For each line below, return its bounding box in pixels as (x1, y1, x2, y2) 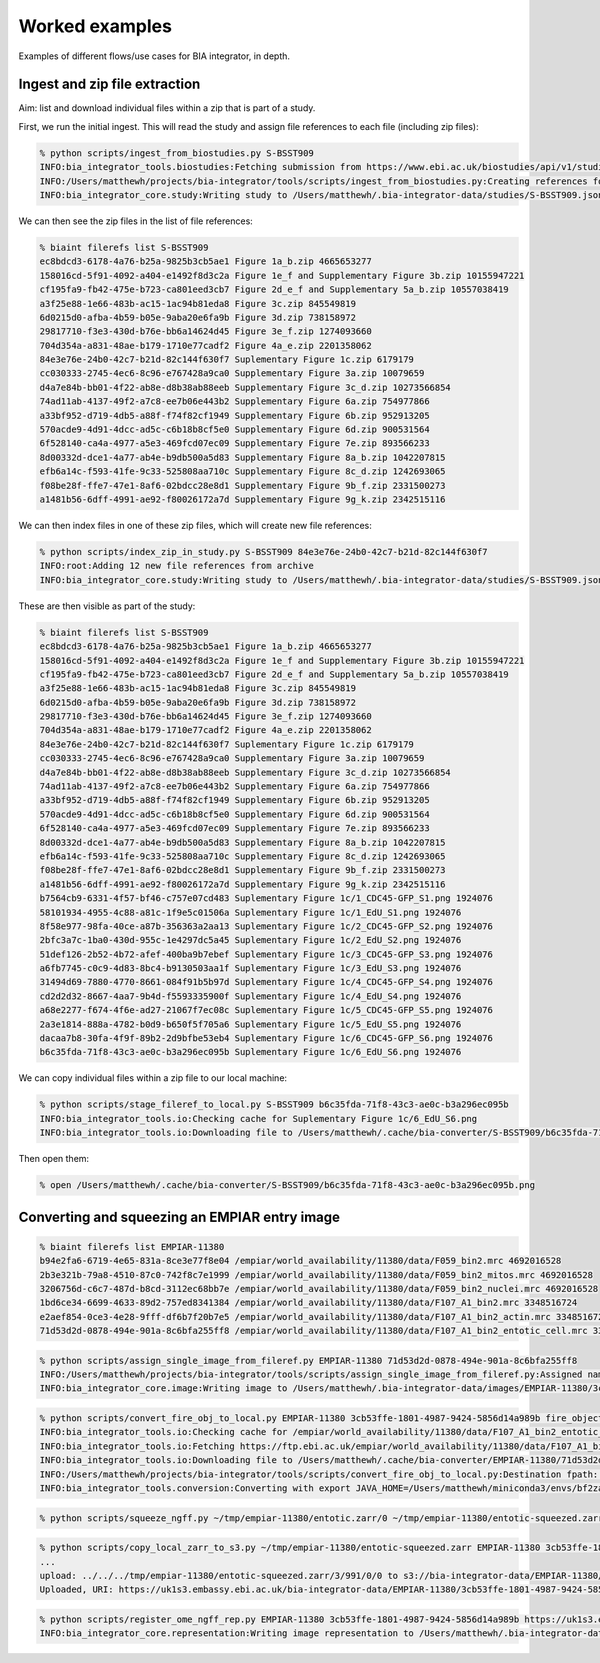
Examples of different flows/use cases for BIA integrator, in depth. (18, 50, 290, 62)
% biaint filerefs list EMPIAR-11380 (39, 1241, 225, 1252)
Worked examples (18, 15, 172, 37)
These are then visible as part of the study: (18, 600, 196, 612)
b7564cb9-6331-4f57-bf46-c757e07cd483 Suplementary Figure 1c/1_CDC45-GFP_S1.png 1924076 (39, 893, 494, 904)
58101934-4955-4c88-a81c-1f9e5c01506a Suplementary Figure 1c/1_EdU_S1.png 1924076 (39, 906, 462, 918)
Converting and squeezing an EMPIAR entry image (18, 1208, 340, 1225)
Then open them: (18, 1153, 90, 1165)
